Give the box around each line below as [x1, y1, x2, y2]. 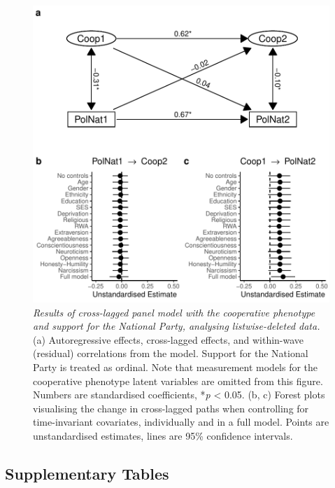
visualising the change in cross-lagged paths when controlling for [33, 400, 309, 415]
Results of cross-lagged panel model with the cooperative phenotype [33, 305, 315, 319]
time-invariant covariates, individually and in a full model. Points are [33, 414, 329, 429]
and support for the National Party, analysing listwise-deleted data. [33, 319, 320, 333]
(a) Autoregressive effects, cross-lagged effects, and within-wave [33, 332, 304, 347]
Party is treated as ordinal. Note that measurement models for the [33, 359, 318, 374]
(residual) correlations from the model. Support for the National [33, 346, 308, 361]
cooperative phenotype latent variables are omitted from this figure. [33, 373, 323, 388]
